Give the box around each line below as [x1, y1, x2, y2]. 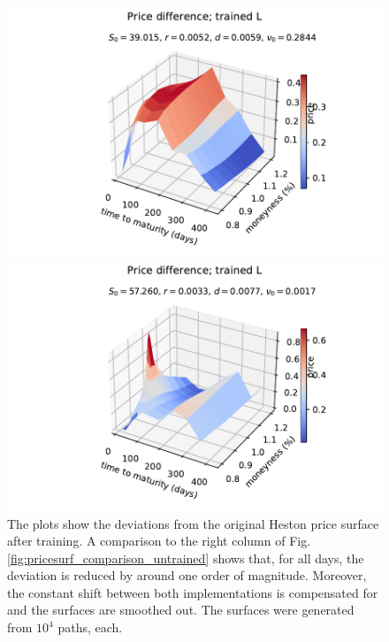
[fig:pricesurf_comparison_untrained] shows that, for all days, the [7, 548, 364, 567]
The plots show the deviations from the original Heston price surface [7, 514, 379, 532]
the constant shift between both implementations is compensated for [7, 583, 378, 601]
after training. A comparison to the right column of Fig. [7, 531, 311, 550]
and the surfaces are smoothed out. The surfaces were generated [7, 600, 355, 619]
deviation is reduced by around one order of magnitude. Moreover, [7, 566, 367, 585]
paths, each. [57, 618, 123, 637]
